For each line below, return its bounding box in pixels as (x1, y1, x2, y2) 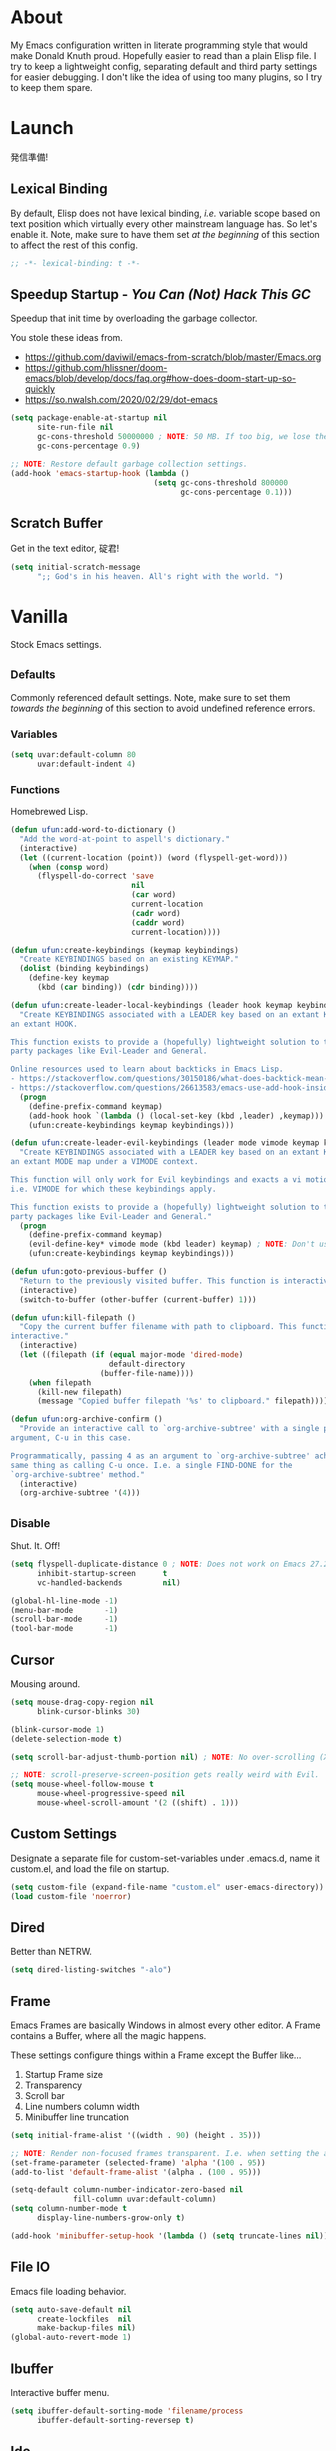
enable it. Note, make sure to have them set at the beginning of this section (10, 228, 320, 240)
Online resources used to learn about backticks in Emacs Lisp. (10, 1064, 284, 1075)
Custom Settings (10, 1826, 118, 1843)
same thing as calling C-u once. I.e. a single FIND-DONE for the (10, 1460, 293, 1470)
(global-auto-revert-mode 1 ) (10, 2332, 132, 2343)
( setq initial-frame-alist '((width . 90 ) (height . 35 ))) (10, 2130, 262, 2140)
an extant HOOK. (10, 1019, 78, 1029)
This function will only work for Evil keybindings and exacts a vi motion (10, 1175, 333, 1185)
